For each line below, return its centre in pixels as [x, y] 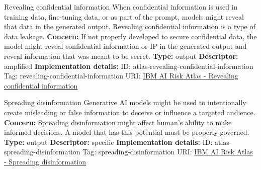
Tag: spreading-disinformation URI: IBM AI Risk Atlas [168, 152]
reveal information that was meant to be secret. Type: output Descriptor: [121, 56]
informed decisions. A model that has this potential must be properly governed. [127, 132]
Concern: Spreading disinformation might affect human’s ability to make [118, 122]
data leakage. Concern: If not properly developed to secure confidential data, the [130, 36]
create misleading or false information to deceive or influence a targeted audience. [130, 112]
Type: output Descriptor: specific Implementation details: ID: [108, 142]
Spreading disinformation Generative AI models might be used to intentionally [125, 102]
